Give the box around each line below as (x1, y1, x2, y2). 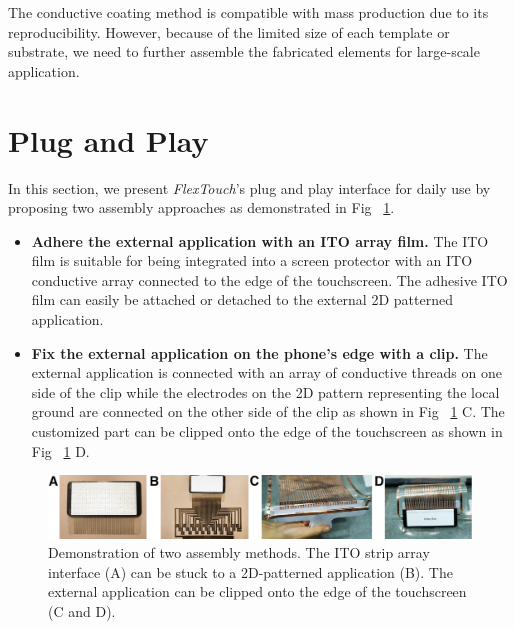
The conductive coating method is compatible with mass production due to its (8, 2, 489, 22)
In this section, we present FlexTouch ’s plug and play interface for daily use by (8, 177, 491, 198)
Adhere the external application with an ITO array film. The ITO (31, 230, 489, 251)
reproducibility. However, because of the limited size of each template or (8, 21, 450, 42)
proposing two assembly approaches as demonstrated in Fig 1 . (8, 197, 395, 218)
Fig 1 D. (31, 440, 90, 461)
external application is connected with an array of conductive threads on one (31, 362, 502, 383)
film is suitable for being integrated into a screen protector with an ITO (31, 250, 473, 271)
